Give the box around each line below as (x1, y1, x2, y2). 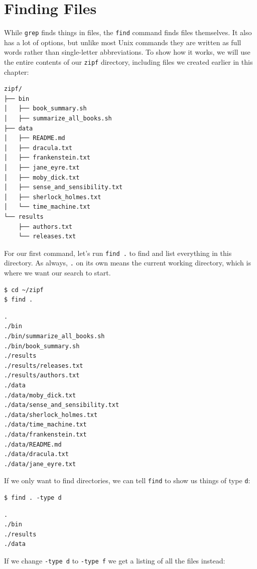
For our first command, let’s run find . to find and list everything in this (4, 247, 232, 258)
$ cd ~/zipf (4, 286, 44, 294)
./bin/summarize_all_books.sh (4, 333, 105, 340)
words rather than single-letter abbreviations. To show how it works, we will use (4, 47, 250, 57)
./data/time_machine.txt (4, 421, 87, 429)
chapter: (4, 66, 29, 77)
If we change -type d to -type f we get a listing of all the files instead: (4, 555, 225, 565)
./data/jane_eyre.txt (4, 460, 76, 468)
